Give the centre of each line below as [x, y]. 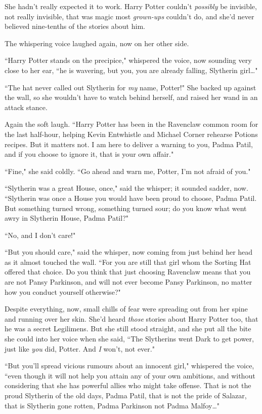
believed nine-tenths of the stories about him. [75, 26]
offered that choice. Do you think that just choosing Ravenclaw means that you [128, 272]
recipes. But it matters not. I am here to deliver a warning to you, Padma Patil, [129, 144]
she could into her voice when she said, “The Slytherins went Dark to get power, [129, 339]
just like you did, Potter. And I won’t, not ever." [80, 348]
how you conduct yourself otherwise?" [63, 291]
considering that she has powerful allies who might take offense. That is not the [128, 385]
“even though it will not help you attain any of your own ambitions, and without [130, 375]
